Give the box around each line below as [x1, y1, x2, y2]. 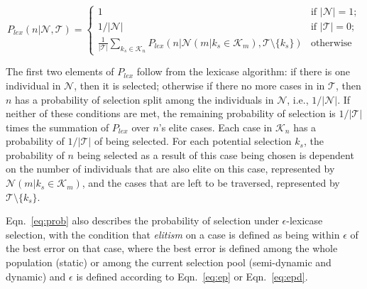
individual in [6, 77, 61, 92]
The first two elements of [6, 64, 114, 79]
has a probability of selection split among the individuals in [15, 92, 274, 107]
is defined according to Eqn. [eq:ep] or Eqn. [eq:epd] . [76, 268, 308, 283]
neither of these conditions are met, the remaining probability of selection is [6, 106, 336, 121]
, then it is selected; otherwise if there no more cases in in [74, 77, 325, 92]
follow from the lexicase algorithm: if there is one [136, 64, 350, 79]
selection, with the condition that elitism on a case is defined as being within [6, 227, 340, 241]
